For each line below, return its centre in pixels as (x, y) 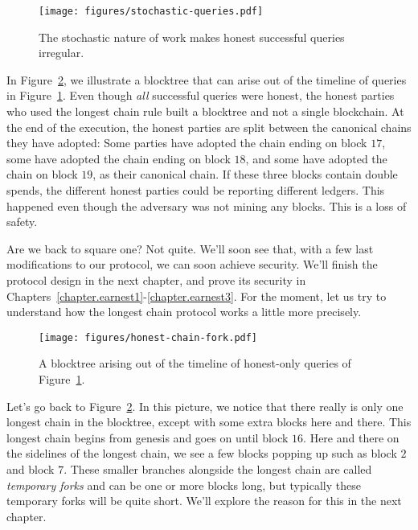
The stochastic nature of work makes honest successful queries (192, 37)
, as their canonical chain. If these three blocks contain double (245, 174)
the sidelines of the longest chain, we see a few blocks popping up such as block (202, 453)
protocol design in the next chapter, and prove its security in (156, 279)
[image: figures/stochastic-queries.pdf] (151, 11)
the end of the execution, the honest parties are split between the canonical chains (209, 127)
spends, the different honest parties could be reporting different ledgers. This (196, 190)
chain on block (42, 174)
